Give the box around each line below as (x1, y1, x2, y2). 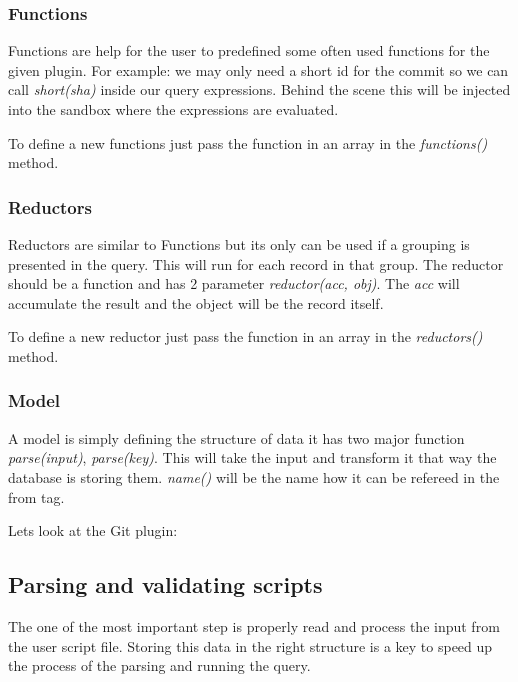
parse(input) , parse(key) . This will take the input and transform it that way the (8, 447, 497, 468)
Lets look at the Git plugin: (8, 520, 178, 541)
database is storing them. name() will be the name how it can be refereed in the (8, 466, 500, 487)
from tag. (8, 486, 65, 507)
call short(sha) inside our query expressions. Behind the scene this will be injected (8, 79, 511, 100)
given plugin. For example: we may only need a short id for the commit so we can (8, 59, 509, 80)
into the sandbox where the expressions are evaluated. (8, 99, 339, 119)
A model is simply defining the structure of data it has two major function (8, 427, 465, 448)
